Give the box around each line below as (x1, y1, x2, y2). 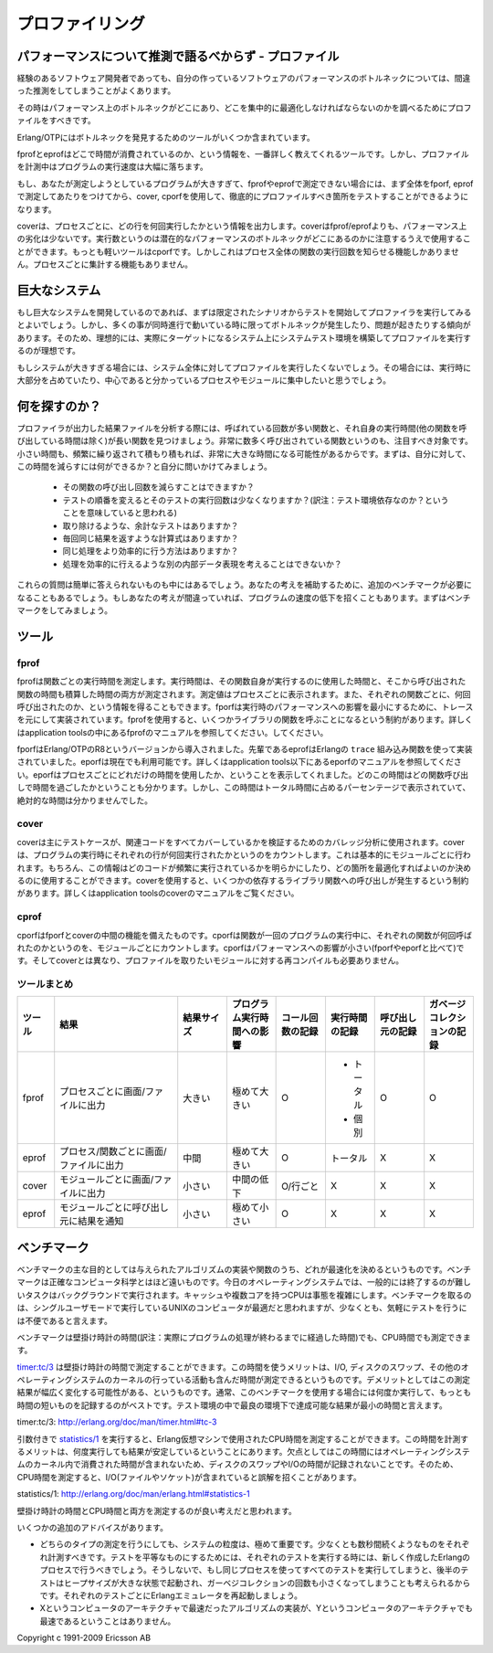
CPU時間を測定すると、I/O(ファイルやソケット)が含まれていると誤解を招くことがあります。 (16, 1471, 362, 1482)
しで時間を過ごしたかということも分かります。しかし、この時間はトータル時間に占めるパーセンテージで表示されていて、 (16, 782, 471, 793)
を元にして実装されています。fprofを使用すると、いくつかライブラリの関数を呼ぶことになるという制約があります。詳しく (16, 714, 474, 726)
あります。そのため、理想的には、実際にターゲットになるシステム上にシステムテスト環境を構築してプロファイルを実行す (16, 332, 472, 343)
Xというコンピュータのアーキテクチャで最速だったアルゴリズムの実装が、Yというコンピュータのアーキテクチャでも (39, 1603, 474, 1614)
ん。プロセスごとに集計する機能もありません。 (16, 259, 194, 270)
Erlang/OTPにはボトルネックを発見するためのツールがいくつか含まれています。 (16, 132, 315, 143)
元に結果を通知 (59, 1215, 124, 1228)
